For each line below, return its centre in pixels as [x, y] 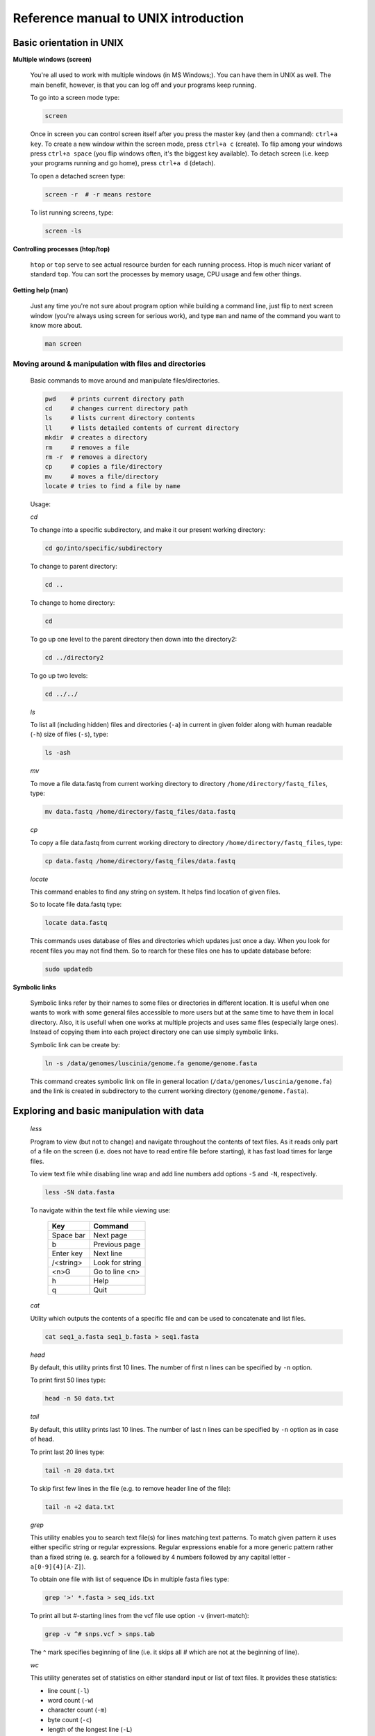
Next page [110, 1235]
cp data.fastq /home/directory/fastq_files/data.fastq [140, 861]
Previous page [117, 1244]
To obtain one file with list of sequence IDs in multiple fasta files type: [130, 1579]
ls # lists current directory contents [120, 418]
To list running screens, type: [72, 212]
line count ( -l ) [68, 1690]
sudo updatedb [69, 969]
